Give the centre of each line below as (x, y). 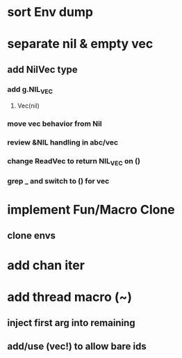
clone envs (32, 235)
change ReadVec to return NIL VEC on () (74, 162)
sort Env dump (50, 12)
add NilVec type (42, 69)
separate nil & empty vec (80, 44)
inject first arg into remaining (71, 323)
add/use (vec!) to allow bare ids (77, 347)
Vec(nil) (28, 106)
